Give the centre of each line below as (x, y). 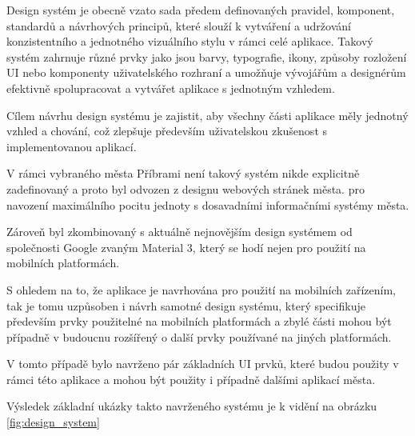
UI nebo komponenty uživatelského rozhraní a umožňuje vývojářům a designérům (206, 72)
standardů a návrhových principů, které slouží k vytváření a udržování (179, 25)
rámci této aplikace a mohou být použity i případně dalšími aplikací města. (191, 379)
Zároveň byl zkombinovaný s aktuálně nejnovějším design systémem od (180, 232)
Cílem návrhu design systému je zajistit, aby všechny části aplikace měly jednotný (207, 115)
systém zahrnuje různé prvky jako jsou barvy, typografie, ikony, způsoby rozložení (207, 56)
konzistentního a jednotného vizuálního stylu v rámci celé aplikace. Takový (190, 41)
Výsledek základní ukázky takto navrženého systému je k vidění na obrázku (192, 406)
